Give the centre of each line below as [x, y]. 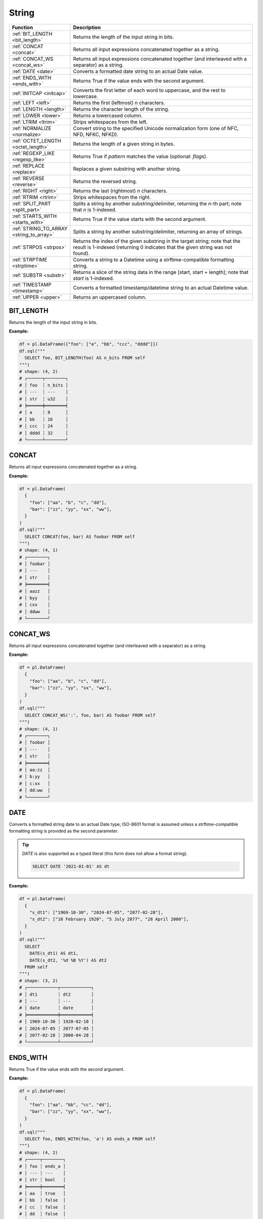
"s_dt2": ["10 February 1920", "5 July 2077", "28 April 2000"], [109, 919]
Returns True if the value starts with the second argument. [140, 219]
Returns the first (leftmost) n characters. [119, 102]
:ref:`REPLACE [28, 166]
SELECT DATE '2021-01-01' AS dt [71, 866]
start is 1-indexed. [94, 278]
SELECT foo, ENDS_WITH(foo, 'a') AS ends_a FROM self [90, 1139]
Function [22, 27]
